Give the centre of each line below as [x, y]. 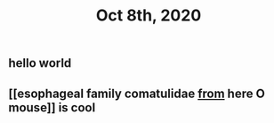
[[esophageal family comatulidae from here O [137, 93]
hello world [40, 63]
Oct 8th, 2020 [149, 16]
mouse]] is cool [52, 107]
